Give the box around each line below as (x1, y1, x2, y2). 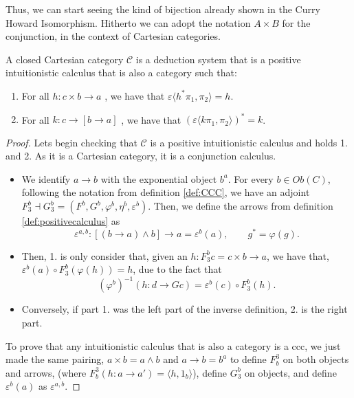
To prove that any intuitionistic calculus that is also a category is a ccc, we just (5, 338, 341, 353)
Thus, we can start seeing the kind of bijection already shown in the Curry (5, 2, 320, 16)
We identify (21, 171, 71, 186)
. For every (228, 171, 274, 186)
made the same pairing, (5, 352, 104, 366)
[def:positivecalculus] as (21, 214, 120, 228)
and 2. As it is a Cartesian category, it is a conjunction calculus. (5, 148, 276, 163)
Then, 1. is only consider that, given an (21, 248, 188, 263)
